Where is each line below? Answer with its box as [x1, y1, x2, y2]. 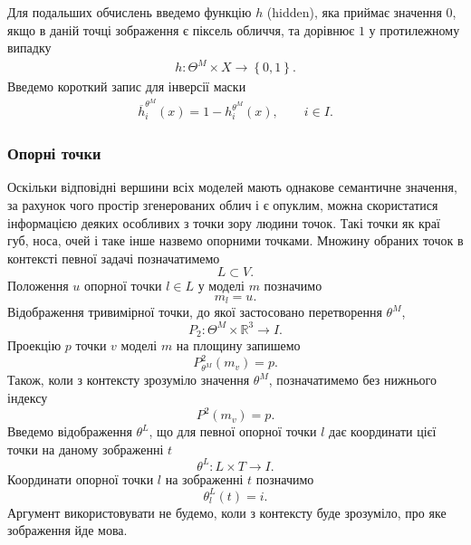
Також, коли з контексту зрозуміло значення [7, 370, 250, 389]
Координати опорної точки [7, 469, 154, 488]
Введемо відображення [7, 422, 132, 441]
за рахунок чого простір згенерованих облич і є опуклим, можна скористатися [7, 196, 438, 215]
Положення [7, 276, 69, 295]
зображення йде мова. [7, 521, 128, 540]
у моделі [197, 276, 245, 295]
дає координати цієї [329, 422, 437, 441]
